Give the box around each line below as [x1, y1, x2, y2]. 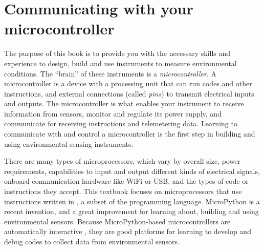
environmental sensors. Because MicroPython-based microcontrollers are [4, 216, 231, 226]
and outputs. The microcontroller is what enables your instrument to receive [4, 98, 244, 109]
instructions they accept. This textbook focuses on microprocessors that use [4, 186, 242, 197]
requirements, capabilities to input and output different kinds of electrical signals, [4, 165, 260, 176]
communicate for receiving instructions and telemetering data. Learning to [4, 118, 237, 129]
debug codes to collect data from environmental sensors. [4, 236, 180, 246]
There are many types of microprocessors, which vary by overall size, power [4, 156, 240, 166]
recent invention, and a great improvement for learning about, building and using [4, 206, 259, 217]
